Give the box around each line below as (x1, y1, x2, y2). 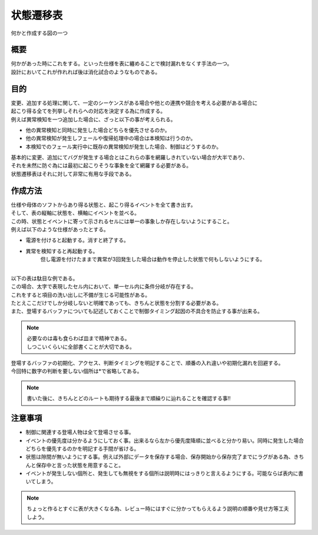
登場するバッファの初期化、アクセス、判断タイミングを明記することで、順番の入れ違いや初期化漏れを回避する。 (11, 360, 284, 367)
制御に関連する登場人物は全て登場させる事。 (25, 428, 134, 436)
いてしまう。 (25, 478, 57, 485)
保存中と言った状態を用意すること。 (35, 461, 124, 468)
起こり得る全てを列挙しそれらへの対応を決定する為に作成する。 (11, 108, 166, 115)
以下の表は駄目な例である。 (11, 274, 78, 282)
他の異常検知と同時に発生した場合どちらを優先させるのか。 (25, 127, 170, 134)
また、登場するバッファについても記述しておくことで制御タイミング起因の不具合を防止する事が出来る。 (11, 308, 263, 315)
